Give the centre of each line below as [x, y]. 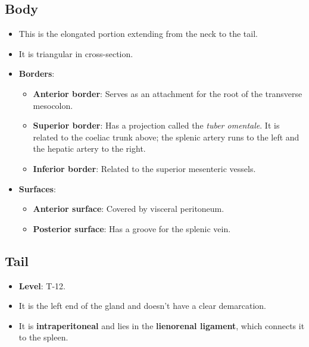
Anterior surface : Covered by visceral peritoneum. [129, 209]
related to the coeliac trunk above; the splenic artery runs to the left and [166, 137]
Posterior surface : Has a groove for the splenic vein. [132, 228]
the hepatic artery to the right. [89, 149]
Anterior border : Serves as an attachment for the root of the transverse [168, 93]
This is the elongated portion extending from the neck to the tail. [138, 34]
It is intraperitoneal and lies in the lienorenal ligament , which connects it [162, 325]
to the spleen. [43, 337]
